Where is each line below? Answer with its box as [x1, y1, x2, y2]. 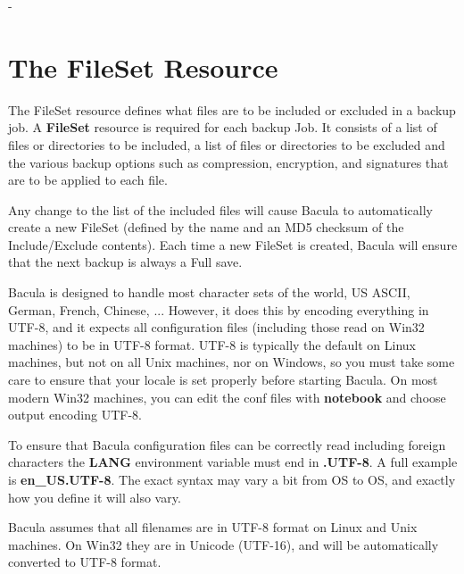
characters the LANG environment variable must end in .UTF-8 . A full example [8, 453, 458, 471]
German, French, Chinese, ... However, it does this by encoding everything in [8, 300, 429, 319]
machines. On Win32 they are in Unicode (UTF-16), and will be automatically [8, 535, 439, 553]
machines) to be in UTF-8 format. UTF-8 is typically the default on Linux [8, 335, 416, 354]
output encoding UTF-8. [8, 405, 142, 424]
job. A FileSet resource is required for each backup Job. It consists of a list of [8, 118, 437, 137]
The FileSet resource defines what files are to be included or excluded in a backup [8, 100, 456, 119]
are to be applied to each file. [8, 171, 168, 189]
